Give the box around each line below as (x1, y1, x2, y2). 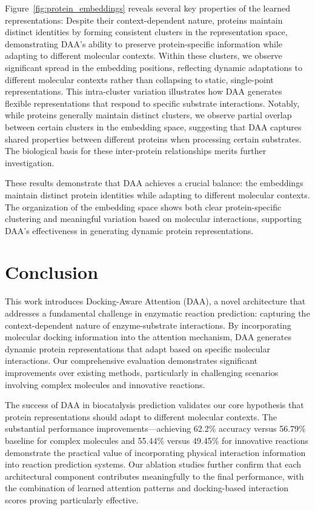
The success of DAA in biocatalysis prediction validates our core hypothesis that (5, 398, 304, 411)
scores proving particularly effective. (5, 493, 139, 506)
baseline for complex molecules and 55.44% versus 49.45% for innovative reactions (5, 434, 309, 446)
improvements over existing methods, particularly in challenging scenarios (5, 366, 279, 378)
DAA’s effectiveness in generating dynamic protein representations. (5, 224, 254, 237)
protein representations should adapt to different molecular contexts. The (5, 410, 277, 423)
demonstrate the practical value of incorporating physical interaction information (5, 446, 306, 458)
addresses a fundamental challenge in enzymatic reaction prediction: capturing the (5, 307, 310, 319)
